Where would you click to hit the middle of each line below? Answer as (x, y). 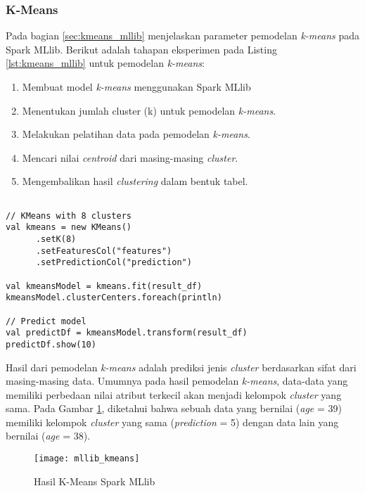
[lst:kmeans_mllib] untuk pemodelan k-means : (105, 63)
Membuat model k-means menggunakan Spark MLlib (136, 87)
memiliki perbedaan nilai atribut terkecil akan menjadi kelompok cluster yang (174, 394)
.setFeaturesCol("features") (104, 251)
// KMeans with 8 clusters (69, 216)
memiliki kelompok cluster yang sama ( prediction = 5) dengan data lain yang (172, 422)
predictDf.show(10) (51, 344)
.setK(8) (56, 239)
